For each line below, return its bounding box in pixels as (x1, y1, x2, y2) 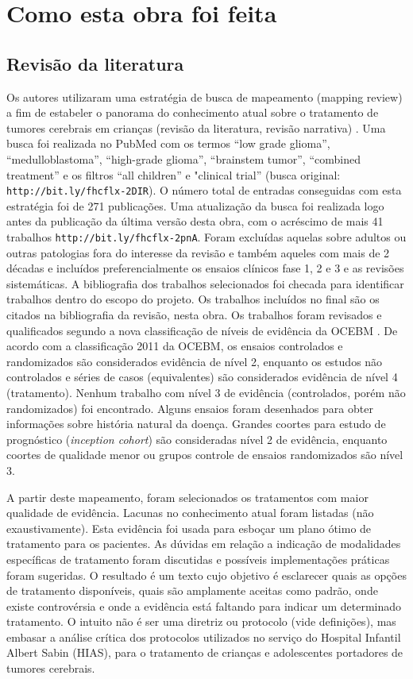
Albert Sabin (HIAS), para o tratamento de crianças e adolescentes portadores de (6, 644, 403, 661)
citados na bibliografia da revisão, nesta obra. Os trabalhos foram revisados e (6, 307, 382, 323)
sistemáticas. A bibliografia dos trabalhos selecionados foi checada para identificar (6, 275, 404, 291)
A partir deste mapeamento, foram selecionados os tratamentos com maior (6, 488, 369, 505)
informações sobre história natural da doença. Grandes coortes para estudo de (6, 415, 386, 432)
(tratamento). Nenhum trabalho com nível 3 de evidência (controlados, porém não (6, 384, 406, 400)
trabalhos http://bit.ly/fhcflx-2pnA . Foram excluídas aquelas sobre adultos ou (6, 228, 407, 245)
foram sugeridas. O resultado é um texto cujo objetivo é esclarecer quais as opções (6, 566, 407, 583)
